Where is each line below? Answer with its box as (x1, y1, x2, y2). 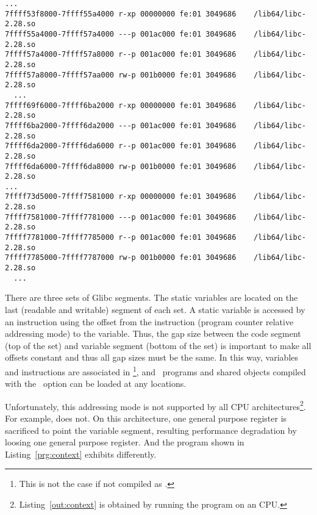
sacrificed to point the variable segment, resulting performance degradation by (5, 423, 297, 436)
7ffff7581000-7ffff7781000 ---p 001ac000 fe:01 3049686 (5, 212, 237, 221)
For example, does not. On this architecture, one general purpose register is (5, 412, 287, 425)
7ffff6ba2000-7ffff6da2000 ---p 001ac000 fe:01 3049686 (5, 121, 237, 130)
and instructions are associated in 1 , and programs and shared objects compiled (5, 363, 306, 378)
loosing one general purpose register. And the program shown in (5, 436, 244, 448)
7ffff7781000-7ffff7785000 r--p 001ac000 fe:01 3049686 (5, 233, 237, 242)
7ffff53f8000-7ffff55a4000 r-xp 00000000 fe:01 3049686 (5, 9, 237, 18)
